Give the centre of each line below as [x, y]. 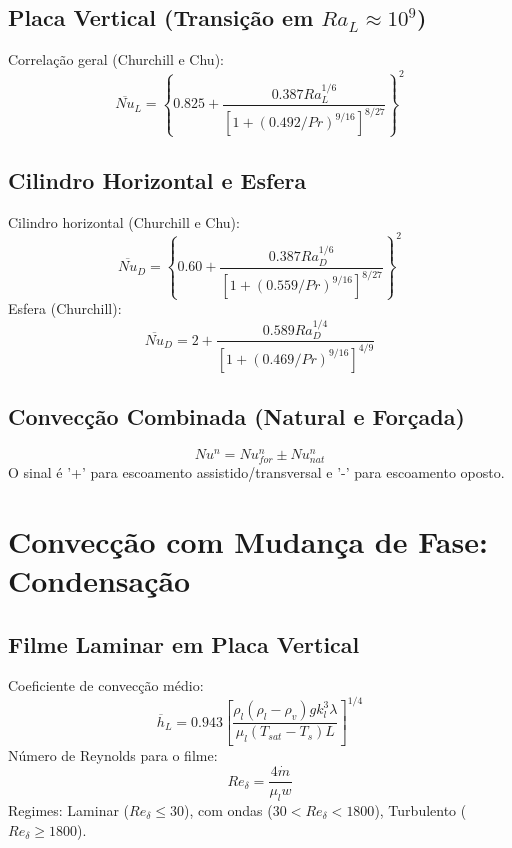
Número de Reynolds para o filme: [113, 755]
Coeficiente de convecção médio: [106, 685]
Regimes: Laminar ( [69, 809]
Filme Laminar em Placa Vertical [184, 643]
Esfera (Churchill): [65, 308]
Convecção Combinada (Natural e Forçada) [236, 415]
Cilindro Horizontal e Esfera [157, 180]
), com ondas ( [228, 809]
